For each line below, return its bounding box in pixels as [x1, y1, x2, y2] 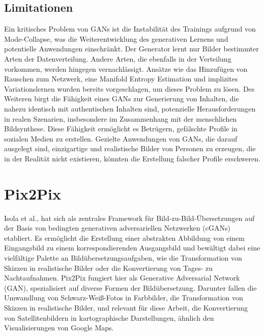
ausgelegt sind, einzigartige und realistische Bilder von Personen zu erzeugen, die [4, 143, 256, 154]
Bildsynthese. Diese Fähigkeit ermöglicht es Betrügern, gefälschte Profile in [4, 123, 238, 134]
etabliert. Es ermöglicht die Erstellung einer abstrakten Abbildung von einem [4, 232, 245, 243]
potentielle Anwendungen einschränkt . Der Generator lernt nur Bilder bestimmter [4, 43, 259, 54]
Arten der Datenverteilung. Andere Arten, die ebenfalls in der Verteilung [4, 53, 231, 64]
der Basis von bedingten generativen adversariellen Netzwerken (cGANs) [4, 222, 230, 233]
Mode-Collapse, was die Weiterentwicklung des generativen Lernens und [4, 33, 228, 44]
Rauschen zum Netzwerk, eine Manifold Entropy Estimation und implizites [4, 73, 238, 84]
